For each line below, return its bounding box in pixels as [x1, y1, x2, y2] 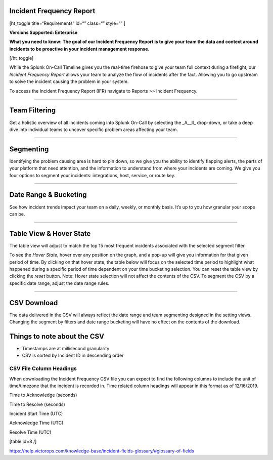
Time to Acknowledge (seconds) [9, 392, 77, 398]
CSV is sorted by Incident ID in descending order [22, 352, 124, 359]
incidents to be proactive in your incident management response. [9, 46, 150, 52]
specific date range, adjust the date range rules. [9, 280, 110, 286]
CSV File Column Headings [9, 365, 77, 372]
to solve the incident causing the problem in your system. [9, 78, 129, 85]
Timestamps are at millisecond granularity [22, 345, 110, 351]
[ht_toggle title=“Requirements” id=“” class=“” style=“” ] [9, 20, 126, 26]
